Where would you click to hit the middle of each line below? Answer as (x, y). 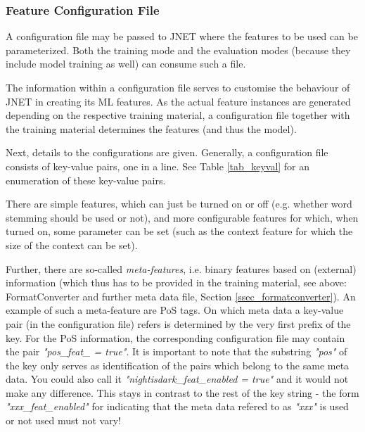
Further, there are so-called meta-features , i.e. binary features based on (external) (181, 268)
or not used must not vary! (63, 420)
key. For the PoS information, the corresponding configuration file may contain (175, 337)
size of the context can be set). (72, 244)
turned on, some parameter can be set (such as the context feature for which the (179, 231)
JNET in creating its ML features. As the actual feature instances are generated (178, 101)
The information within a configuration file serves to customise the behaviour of (178, 87)
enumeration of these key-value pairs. (86, 180)
